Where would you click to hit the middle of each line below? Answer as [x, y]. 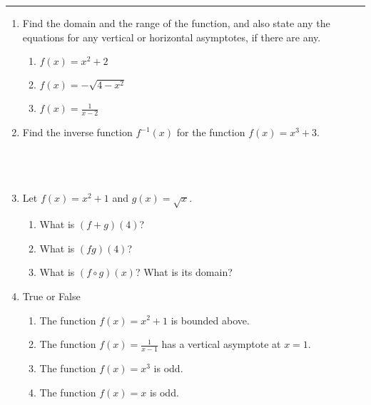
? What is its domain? [184, 272]
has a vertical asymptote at [221, 344]
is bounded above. [210, 320]
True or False [51, 296]
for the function [211, 132]
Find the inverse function [77, 132]
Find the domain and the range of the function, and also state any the [176, 23]
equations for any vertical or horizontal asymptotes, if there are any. [172, 37]
